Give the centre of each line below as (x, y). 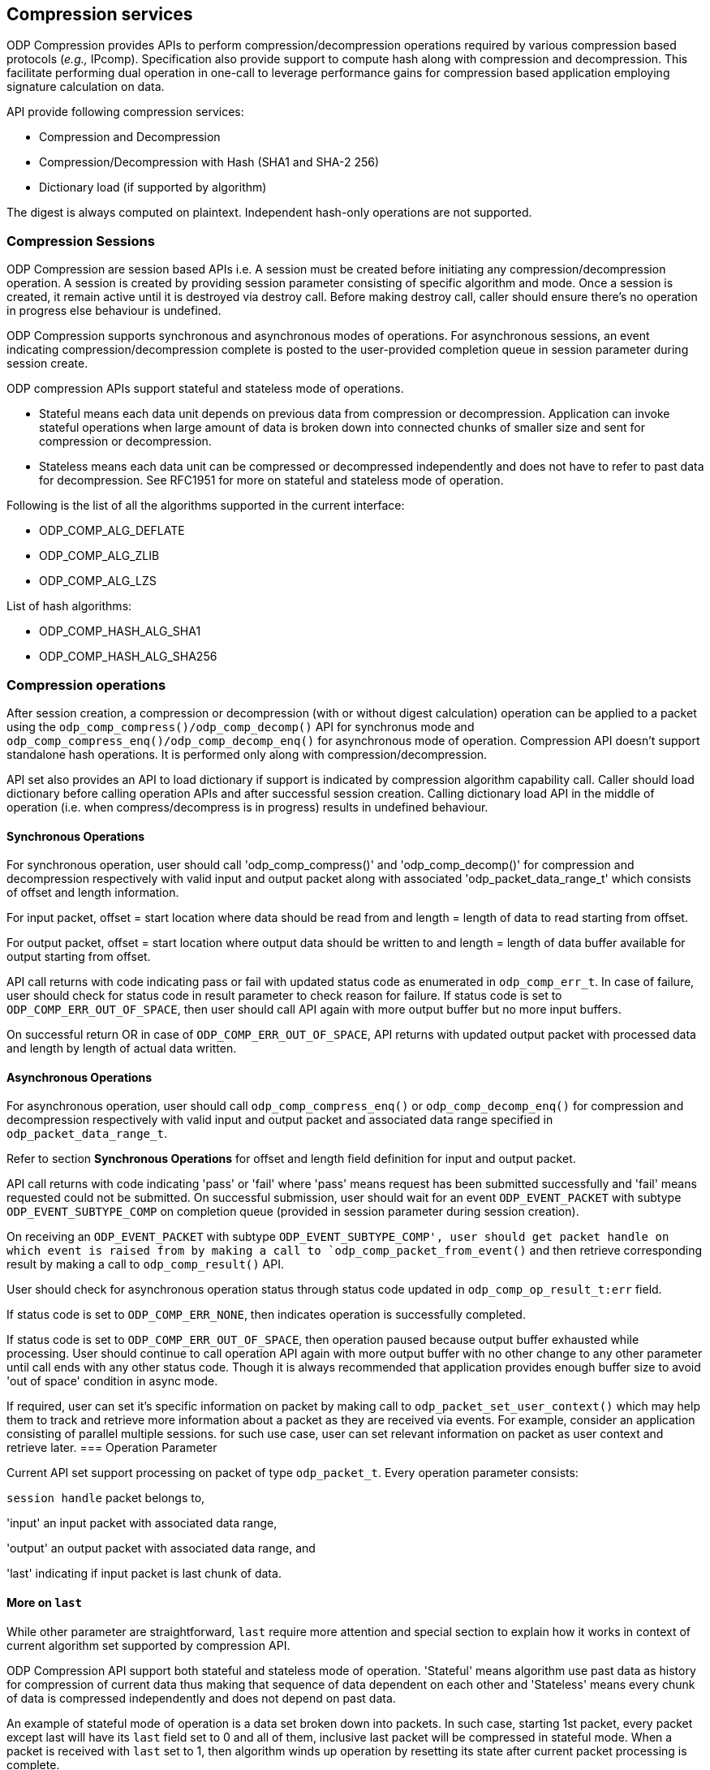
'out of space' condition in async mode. (112, 1381)
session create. (47, 364)
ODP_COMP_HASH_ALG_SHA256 (128, 657)
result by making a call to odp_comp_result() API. (146, 1264)
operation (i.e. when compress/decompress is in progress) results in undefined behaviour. (247, 807)
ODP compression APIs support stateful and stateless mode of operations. (205, 389)
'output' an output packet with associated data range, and (161, 1548)
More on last (44, 1602)
